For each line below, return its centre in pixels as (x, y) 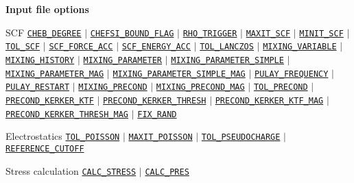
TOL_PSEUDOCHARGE (241, 137)
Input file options (47, 9)
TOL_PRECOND (281, 87)
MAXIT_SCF (268, 33)
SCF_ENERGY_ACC (156, 47)
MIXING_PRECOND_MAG (200, 87)
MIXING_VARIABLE (300, 47)
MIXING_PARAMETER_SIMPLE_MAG (179, 74)
